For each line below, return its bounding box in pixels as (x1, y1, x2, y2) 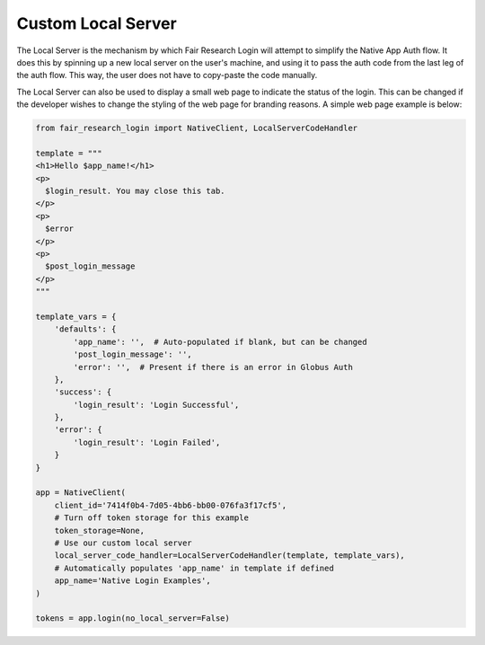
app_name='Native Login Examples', (54, 576, 211, 586)
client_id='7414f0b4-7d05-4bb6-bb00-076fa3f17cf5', (54, 499, 287, 510)
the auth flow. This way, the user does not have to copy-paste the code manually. (16, 70, 318, 81)
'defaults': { (54, 324, 117, 334)
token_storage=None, (54, 526, 145, 535)
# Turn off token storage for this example (54, 513, 249, 523)
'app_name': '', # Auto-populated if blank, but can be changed (73, 337, 367, 347)
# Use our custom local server (54, 537, 192, 548)
